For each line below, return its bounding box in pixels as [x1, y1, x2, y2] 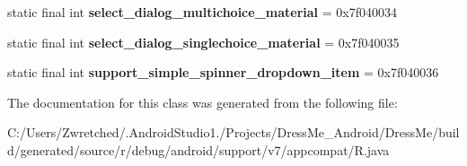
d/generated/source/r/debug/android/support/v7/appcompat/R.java [7, 140, 390, 159]
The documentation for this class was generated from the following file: [7, 92, 398, 111]
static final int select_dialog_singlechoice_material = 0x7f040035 [7, 32, 400, 51]
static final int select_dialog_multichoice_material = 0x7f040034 [7, 3, 397, 21]
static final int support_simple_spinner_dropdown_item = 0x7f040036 [7, 63, 439, 82]
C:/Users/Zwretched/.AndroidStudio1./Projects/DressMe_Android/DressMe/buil [7, 123, 460, 142]
